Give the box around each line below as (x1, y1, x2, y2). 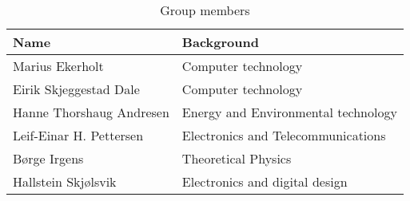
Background (181, 33, 259, 51)
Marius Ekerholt (13, 57, 104, 75)
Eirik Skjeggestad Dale (13, 80, 140, 98)
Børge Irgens (13, 149, 84, 167)
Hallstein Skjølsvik (13, 172, 117, 191)
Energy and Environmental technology (181, 103, 397, 121)
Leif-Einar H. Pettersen (13, 126, 144, 144)
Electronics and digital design (181, 172, 348, 191)
